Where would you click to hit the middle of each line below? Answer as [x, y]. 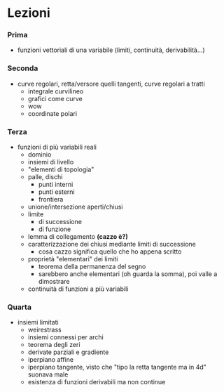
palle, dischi [45, 177]
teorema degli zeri [54, 345]
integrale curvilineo [56, 91]
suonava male [48, 374]
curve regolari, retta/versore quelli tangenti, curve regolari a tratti [111, 84]
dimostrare [54, 282]
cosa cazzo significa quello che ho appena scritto [110, 251]
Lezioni [29, 13]
